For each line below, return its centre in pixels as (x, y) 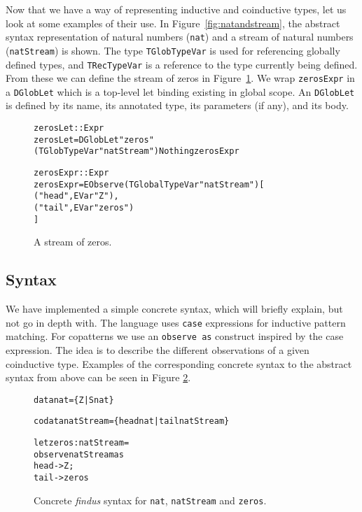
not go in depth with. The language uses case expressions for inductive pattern (176, 322)
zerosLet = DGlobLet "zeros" (94, 140)
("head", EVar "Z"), (76, 196)
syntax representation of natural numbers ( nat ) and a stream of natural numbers (180, 37)
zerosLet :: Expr (69, 128)
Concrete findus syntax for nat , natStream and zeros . (150, 500)
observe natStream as (79, 454)
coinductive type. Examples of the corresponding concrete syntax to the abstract (179, 363)
